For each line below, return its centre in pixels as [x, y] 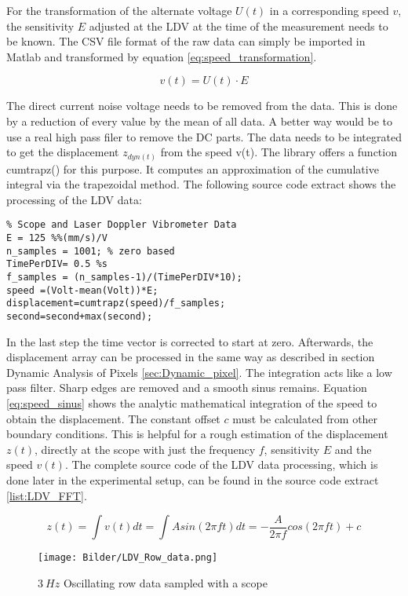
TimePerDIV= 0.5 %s [57, 264]
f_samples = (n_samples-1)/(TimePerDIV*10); [124, 278]
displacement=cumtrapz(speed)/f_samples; [116, 303]
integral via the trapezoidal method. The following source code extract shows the [201, 184]
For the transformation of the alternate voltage [119, 10]
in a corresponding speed [329, 10]
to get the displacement [63, 152]
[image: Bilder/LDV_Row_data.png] [128, 558]
